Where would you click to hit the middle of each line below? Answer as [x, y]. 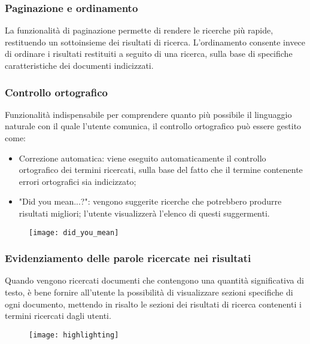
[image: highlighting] [74, 335]
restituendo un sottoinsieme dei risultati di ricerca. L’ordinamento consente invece [155, 42]
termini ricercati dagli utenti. [58, 316]
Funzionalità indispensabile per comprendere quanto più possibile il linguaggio [148, 114]
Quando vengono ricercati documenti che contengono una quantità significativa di [154, 280]
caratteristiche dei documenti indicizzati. [79, 65]
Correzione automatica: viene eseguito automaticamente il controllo [142, 158]
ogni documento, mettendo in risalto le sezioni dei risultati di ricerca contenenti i [153, 304]
